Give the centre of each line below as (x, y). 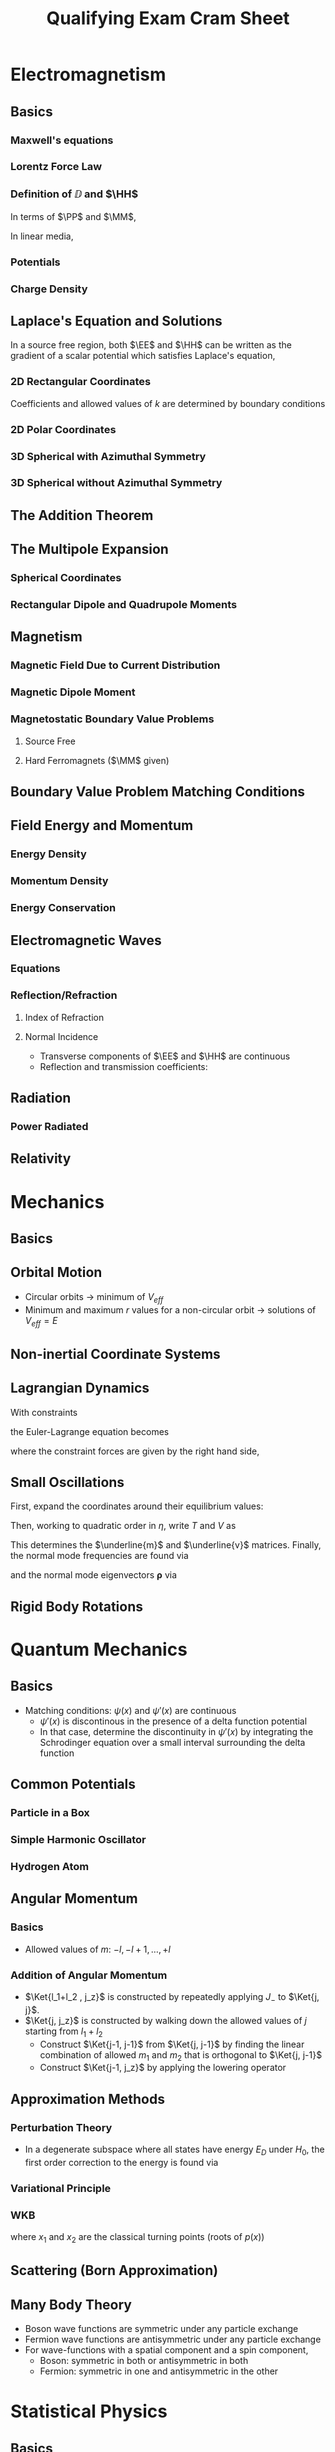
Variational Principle (61, 2188)
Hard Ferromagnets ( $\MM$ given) (97, 760)
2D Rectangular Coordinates (81, 382)
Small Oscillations (67, 1482)
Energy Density (48, 854)
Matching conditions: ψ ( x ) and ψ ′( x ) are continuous (130, 1710)
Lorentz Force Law (56, 167)
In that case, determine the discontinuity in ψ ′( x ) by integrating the (176, 1731)
